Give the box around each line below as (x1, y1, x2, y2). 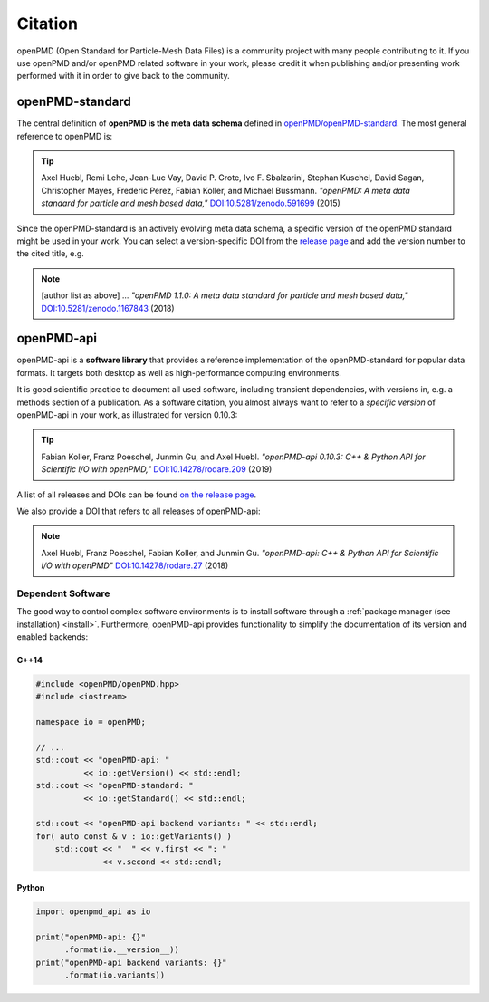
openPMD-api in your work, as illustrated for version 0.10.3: (16, 409, 238, 420)
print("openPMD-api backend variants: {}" (35, 957, 227, 968)
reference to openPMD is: (16, 130, 113, 141)
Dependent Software (16, 587, 110, 600)
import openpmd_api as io (35, 907, 151, 917)
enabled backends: (16, 631, 89, 642)
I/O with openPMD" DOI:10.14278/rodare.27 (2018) (41, 560, 229, 571)
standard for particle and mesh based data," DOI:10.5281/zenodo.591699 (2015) (41, 198, 341, 208)
